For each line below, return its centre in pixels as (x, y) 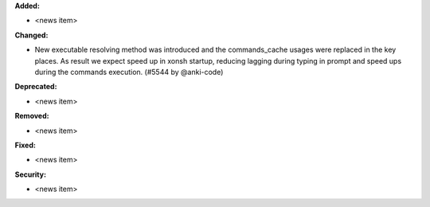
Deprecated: (36, 87)
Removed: (32, 116)
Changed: (31, 35)
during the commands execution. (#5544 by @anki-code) (129, 72)
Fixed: (25, 145)
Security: (31, 174)
